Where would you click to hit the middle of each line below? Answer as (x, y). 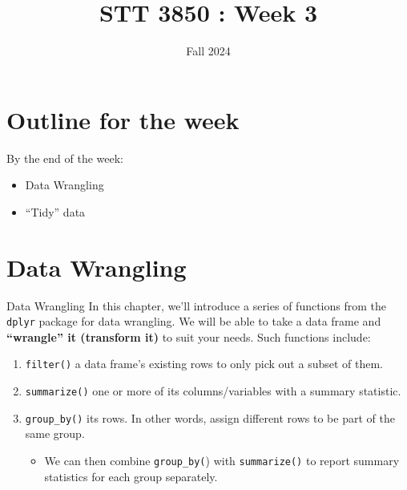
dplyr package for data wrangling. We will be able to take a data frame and (194, 321)
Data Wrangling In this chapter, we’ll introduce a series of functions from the (197, 305)
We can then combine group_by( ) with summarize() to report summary (222, 460)
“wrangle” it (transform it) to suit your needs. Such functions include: (189, 336)
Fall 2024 (208, 51)
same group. (55, 433)
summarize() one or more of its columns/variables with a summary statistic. (213, 391)
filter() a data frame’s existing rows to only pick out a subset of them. (204, 364)
